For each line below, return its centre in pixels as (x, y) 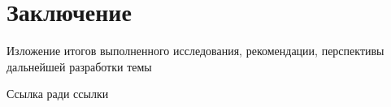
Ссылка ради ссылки (58, 94)
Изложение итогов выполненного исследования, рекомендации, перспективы (195, 51)
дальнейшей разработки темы (79, 66)
